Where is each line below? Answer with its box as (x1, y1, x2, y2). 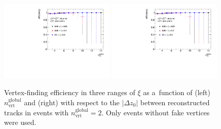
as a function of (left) (143, 87, 210, 98)
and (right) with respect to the (24, 97, 120, 107)
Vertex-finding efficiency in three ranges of (4, 87, 135, 98)
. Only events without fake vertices (101, 107, 210, 117)
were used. (4, 117, 36, 127)
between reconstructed (140, 97, 210, 107)
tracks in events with (4, 107, 69, 117)
